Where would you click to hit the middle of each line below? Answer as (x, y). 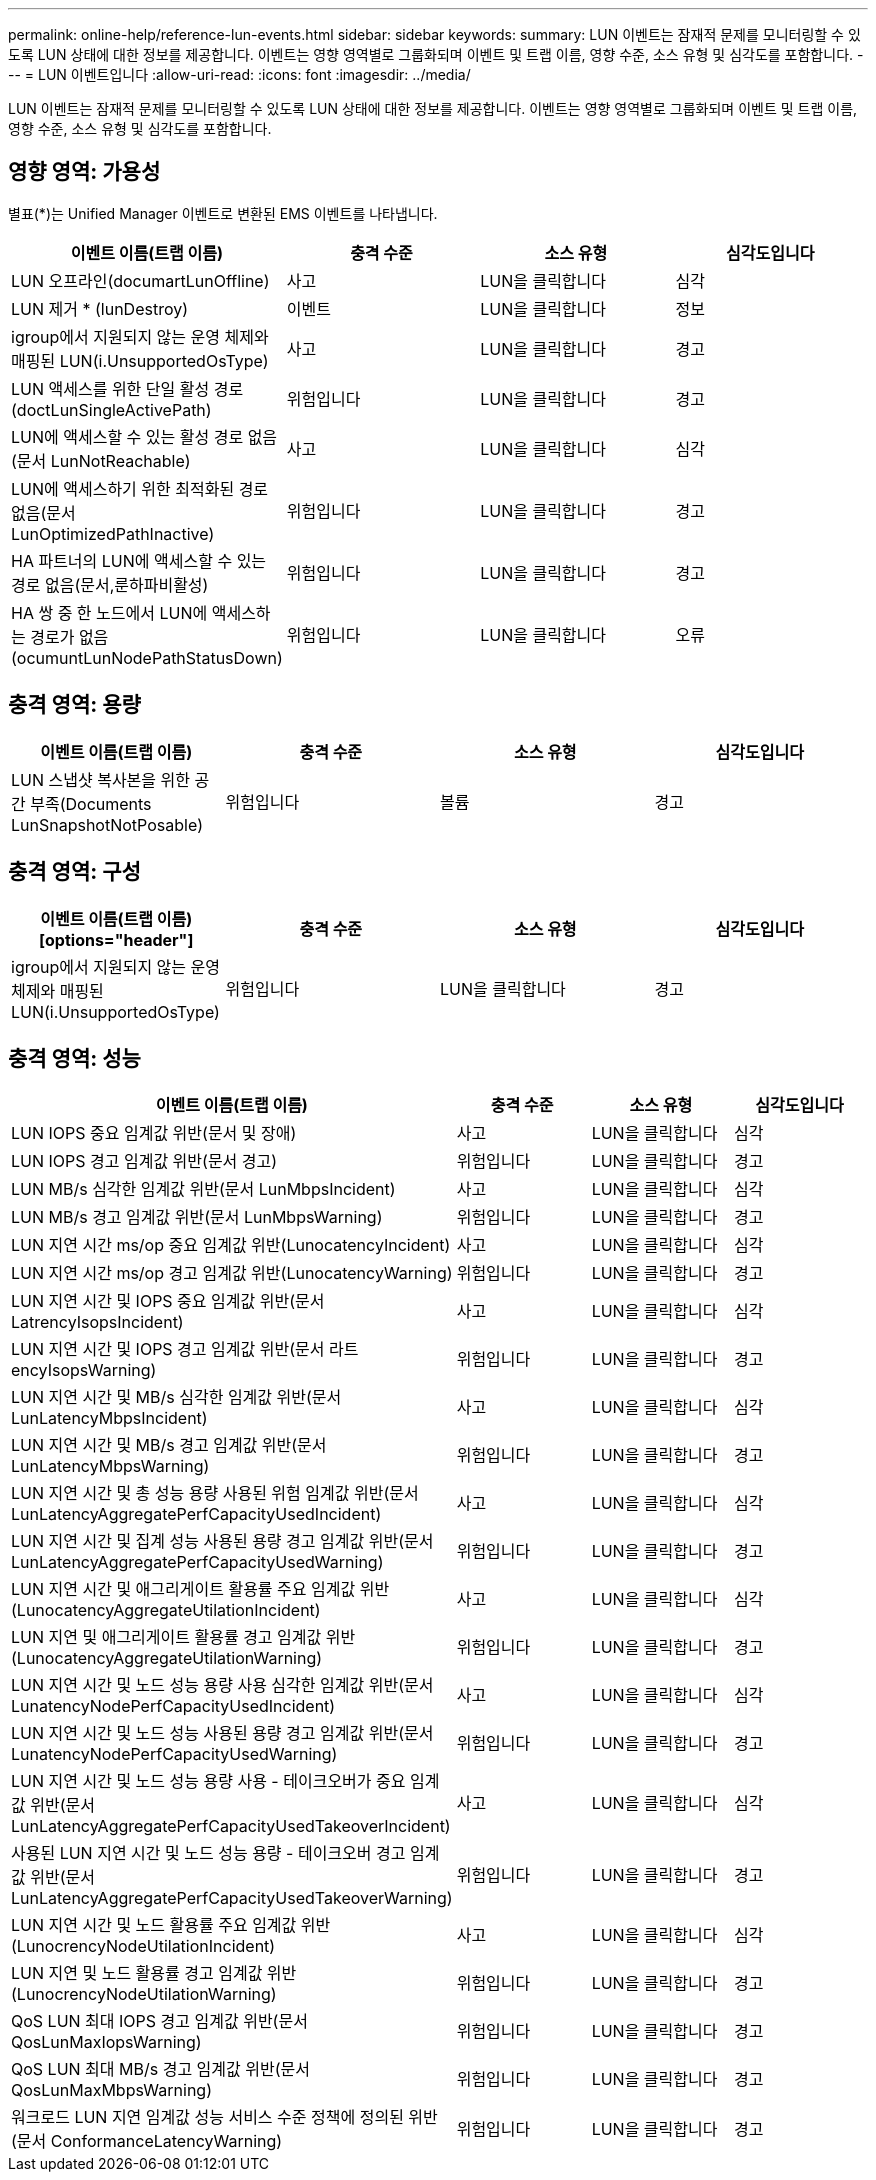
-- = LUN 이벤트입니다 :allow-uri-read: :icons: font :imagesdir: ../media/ (239, 74)
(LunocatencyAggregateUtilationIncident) (166, 1610)
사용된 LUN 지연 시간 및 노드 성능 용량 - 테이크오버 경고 (208, 1853)
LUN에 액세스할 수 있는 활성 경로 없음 (144, 436)
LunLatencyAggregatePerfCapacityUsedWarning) (197, 1562)
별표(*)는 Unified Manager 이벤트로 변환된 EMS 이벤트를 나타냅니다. (223, 213)
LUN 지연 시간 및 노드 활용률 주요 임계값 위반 (171, 1925)
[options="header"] (116, 939)
